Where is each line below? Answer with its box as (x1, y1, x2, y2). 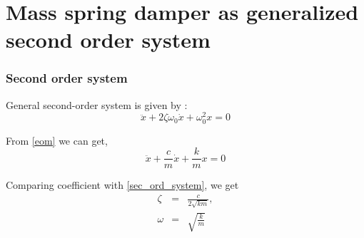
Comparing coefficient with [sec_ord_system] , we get (6, 177, 239, 192)
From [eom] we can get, (6, 133, 108, 148)
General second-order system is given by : (6, 97, 188, 112)
